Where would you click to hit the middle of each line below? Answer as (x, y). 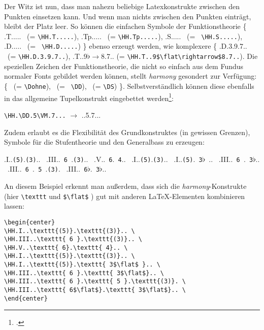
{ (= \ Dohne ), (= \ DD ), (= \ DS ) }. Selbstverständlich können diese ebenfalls (129, 86)
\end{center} (26, 298)
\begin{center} (30, 222)
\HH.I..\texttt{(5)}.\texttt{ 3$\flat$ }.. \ (82, 265)
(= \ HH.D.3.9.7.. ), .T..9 (47, 56)
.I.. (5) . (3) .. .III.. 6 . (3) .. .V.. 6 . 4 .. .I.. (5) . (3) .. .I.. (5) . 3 (103, 159)
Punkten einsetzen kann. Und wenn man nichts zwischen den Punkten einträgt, (128, 16)
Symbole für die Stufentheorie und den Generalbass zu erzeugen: (104, 142)
